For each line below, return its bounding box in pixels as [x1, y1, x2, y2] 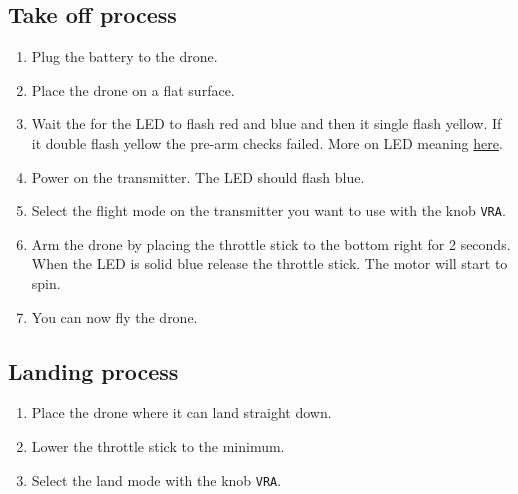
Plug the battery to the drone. [31, 46, 218, 67]
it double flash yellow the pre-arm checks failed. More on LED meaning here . [31, 132, 503, 153]
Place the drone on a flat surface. [31, 79, 235, 100]
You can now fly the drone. [31, 306, 198, 327]
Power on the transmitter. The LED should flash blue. [31, 166, 365, 187]
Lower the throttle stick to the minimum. [31, 436, 285, 456]
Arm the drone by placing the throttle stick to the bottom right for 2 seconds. [31, 233, 511, 254]
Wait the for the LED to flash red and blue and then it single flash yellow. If [31, 113, 502, 134]
